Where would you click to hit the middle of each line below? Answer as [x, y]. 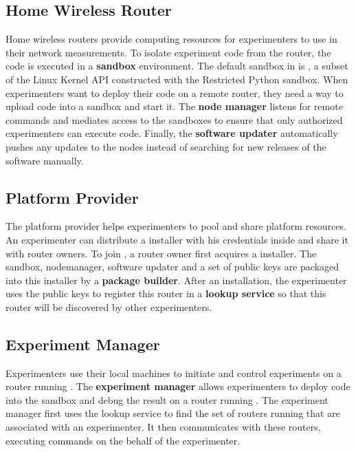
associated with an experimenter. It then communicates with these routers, [163, 427]
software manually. [45, 160]
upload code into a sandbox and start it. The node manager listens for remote [174, 106]
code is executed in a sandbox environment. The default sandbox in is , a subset [177, 66]
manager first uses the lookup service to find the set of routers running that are [173, 413]
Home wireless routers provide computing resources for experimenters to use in [171, 39]
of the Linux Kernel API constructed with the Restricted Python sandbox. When [177, 79]
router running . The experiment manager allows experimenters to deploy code [178, 386]
